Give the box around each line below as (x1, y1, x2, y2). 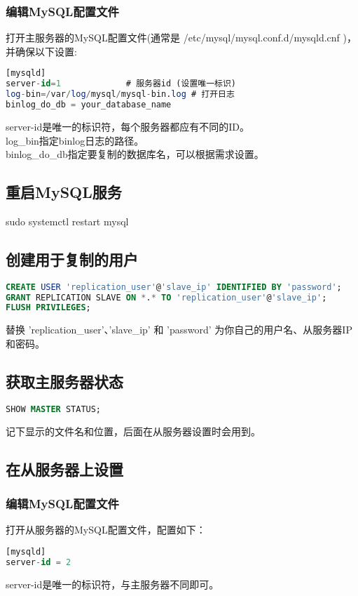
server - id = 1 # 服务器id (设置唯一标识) (6, 79, 236, 89)
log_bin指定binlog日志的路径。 (6, 133, 144, 147)
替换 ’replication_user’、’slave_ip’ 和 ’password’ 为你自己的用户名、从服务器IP (6, 322, 352, 337)
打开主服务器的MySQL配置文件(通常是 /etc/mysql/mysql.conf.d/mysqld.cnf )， (6, 30, 357, 45)
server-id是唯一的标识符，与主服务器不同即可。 (6, 576, 219, 591)
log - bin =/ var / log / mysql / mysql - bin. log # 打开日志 (6, 89, 235, 100)
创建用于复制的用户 (6, 248, 138, 270)
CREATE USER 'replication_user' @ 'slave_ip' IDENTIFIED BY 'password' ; (6, 282, 342, 292)
